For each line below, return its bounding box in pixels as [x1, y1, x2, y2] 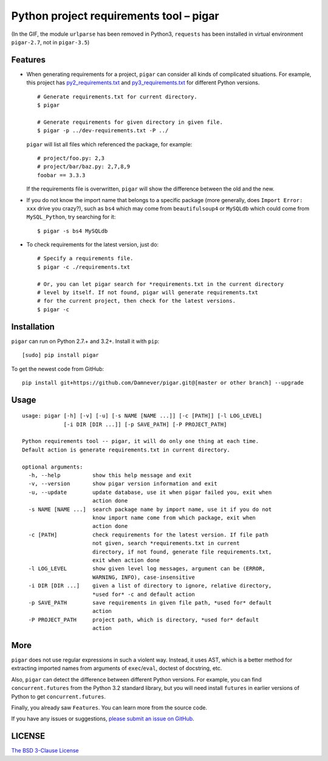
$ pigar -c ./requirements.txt [37, 263, 131, 270]
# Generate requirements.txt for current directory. [37, 93, 197, 100]
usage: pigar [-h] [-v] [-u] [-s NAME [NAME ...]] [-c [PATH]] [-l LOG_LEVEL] [22, 413, 262, 419]
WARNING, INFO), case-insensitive [92, 573, 196, 581]
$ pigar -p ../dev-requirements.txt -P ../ [37, 127, 169, 134]
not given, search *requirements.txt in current [92, 540, 240, 547]
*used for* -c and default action [92, 590, 196, 598]
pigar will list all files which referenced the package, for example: [26, 140, 193, 148]
